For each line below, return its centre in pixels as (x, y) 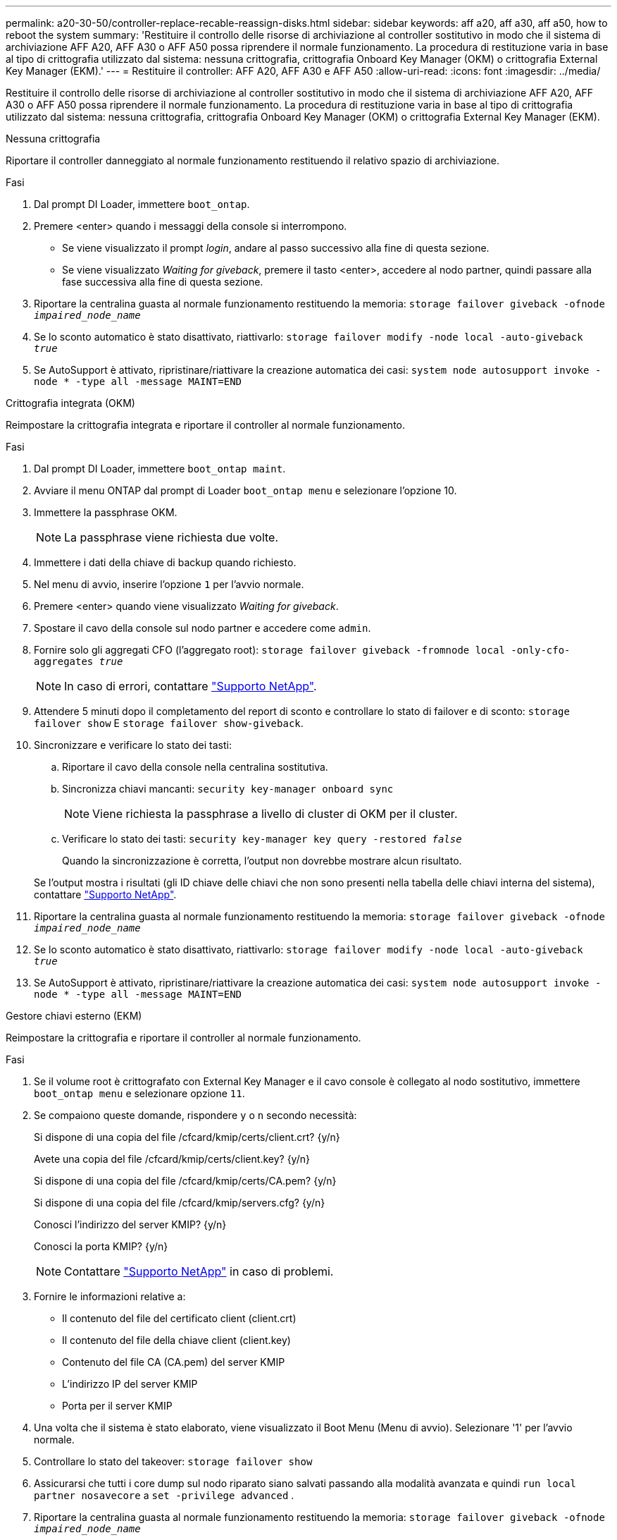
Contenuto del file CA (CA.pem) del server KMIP (174, 1362)
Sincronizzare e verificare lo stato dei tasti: (133, 745)
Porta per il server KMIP (117, 1406)
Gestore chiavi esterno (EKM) (74, 1016)
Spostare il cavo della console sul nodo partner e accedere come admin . (202, 628)
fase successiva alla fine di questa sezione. (163, 282)
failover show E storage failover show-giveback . (169, 723)
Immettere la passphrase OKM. (106, 512)
